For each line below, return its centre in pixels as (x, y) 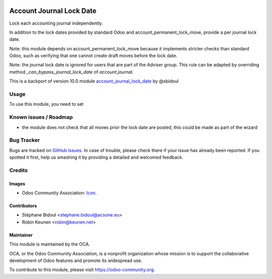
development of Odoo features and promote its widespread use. (76, 260)
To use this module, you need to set (46, 104)
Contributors (23, 206)
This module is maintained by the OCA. (50, 244)
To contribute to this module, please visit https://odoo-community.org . (82, 270)
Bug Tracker (25, 140)
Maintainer (21, 235)
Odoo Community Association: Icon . (59, 193)
